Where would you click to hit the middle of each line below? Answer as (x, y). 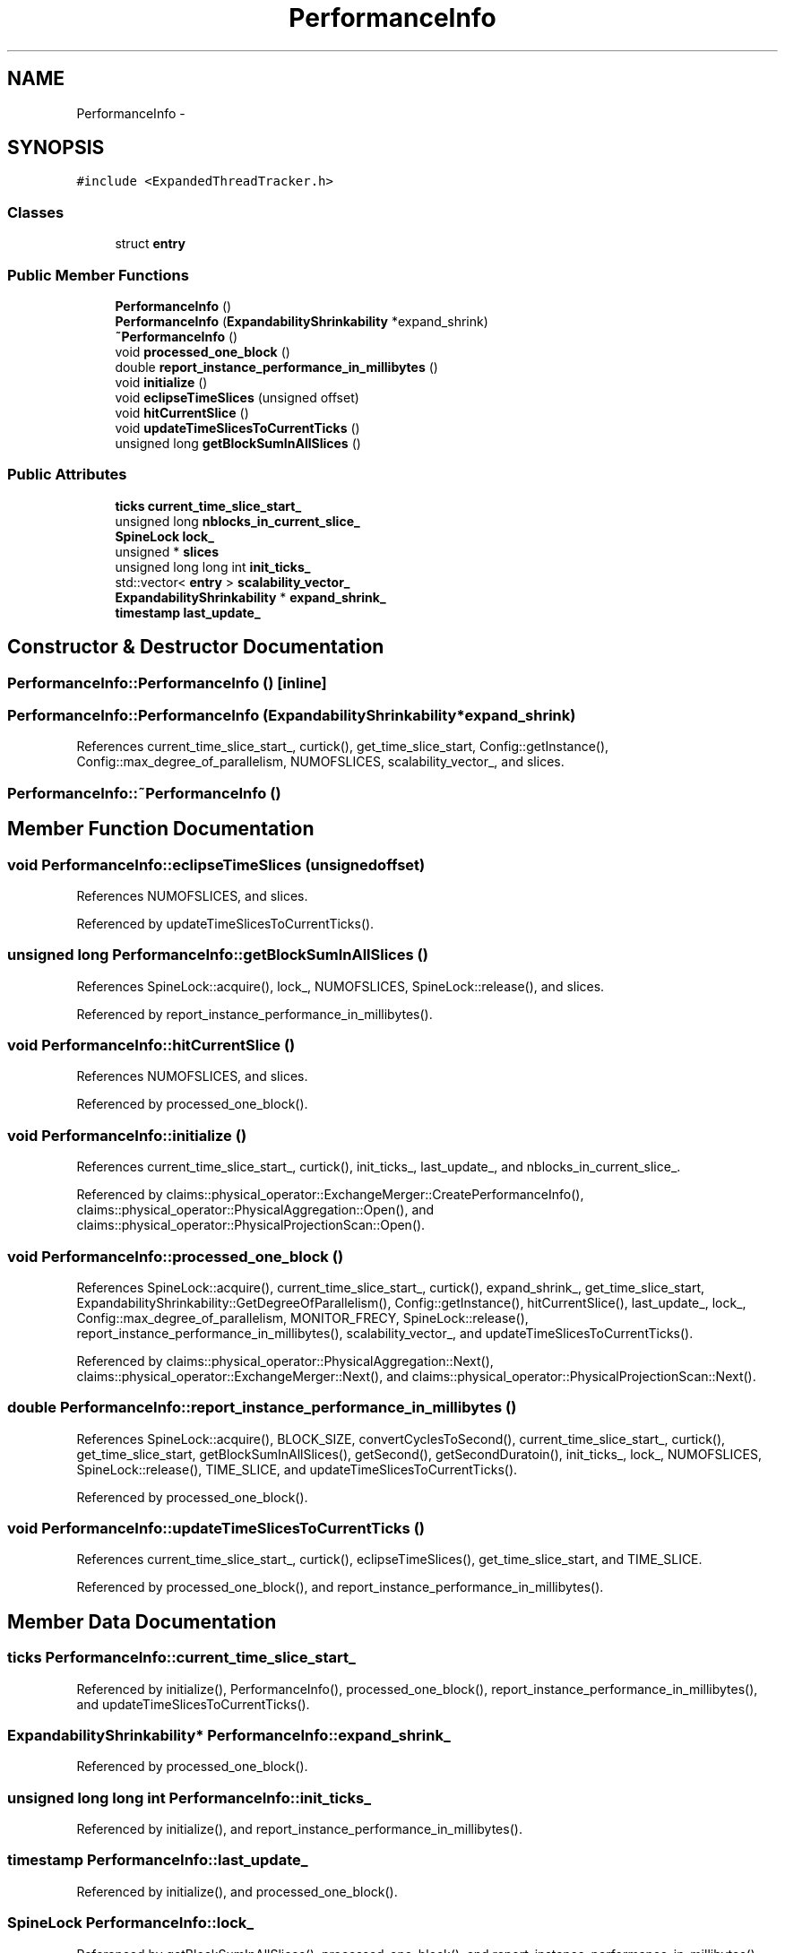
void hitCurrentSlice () (182, 412)
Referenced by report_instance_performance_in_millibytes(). (254, 1014)
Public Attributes (67, 475)
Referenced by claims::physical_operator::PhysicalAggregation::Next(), (285, 1361)
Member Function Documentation (161, 829)
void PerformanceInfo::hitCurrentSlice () (151, 1045)
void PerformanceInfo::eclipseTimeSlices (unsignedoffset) (216, 864)
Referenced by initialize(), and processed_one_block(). (237, 1891)
